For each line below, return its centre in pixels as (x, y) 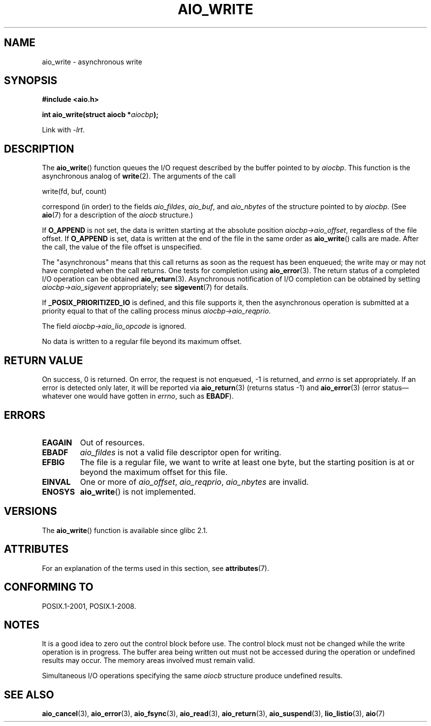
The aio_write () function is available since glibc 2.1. (125, 530)
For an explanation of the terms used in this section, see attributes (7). (155, 568)
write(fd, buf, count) (74, 191)
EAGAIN (57, 442)
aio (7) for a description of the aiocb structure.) (118, 215)
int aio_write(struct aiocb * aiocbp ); (100, 115)
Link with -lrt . (63, 130)
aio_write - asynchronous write (92, 62)
